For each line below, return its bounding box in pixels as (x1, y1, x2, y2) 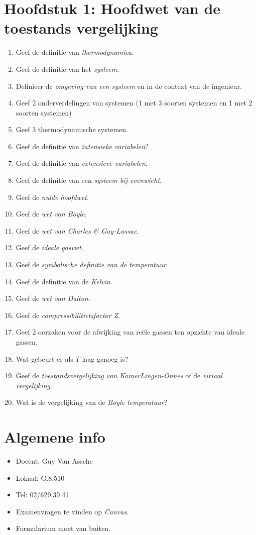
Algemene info (4, 426, 105, 447)
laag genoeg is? (82, 353, 129, 364)
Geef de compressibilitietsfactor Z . (16, 309, 120, 320)
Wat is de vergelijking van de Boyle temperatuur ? (16, 397, 168, 407)
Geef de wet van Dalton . (16, 293, 90, 303)
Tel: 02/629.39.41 (16, 489, 69, 500)
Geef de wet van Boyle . (16, 208, 87, 219)
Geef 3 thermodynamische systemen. (16, 124, 128, 135)
